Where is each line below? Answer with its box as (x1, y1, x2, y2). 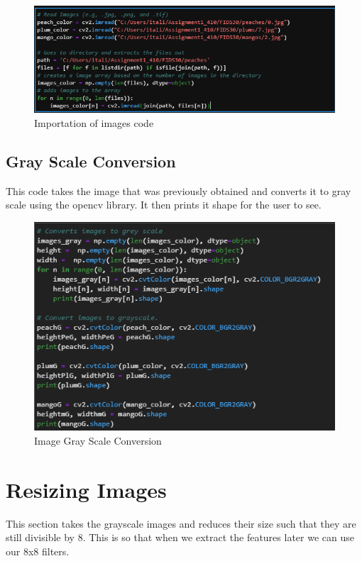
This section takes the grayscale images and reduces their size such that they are (6, 516, 356, 531)
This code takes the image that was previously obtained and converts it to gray (6, 183, 351, 198)
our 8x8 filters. (6, 543, 70, 558)
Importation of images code (34, 116, 154, 130)
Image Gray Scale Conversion (34, 433, 162, 448)
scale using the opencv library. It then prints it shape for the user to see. (6, 197, 322, 212)
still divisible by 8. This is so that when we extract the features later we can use (6, 530, 354, 545)
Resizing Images (6, 474, 167, 504)
